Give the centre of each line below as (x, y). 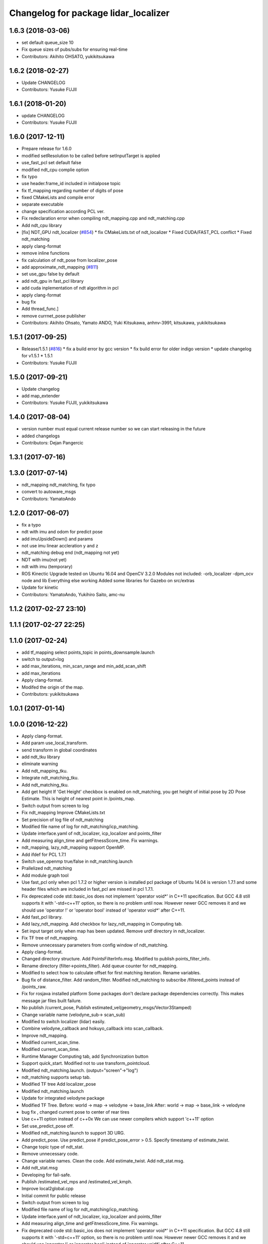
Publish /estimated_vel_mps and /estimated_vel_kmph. (77, 1181)
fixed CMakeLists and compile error (58, 198)
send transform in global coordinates (59, 750)
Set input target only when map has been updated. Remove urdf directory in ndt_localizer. (113, 931)
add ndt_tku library (41, 757)
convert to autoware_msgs (49, 492)
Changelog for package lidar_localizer (89, 13)
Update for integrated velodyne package (63, 1098)
